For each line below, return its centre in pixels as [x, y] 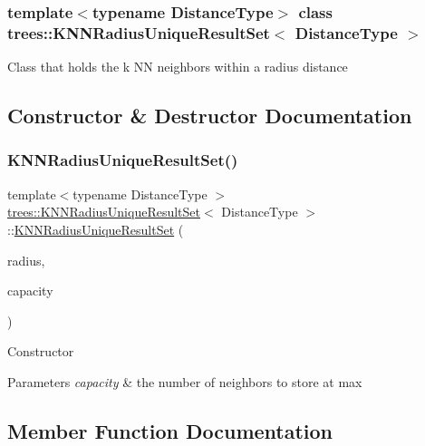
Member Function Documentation [170, 430]
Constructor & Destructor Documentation [210, 116]
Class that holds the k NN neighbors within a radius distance [178, 67]
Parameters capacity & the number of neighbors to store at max [185, 381]
